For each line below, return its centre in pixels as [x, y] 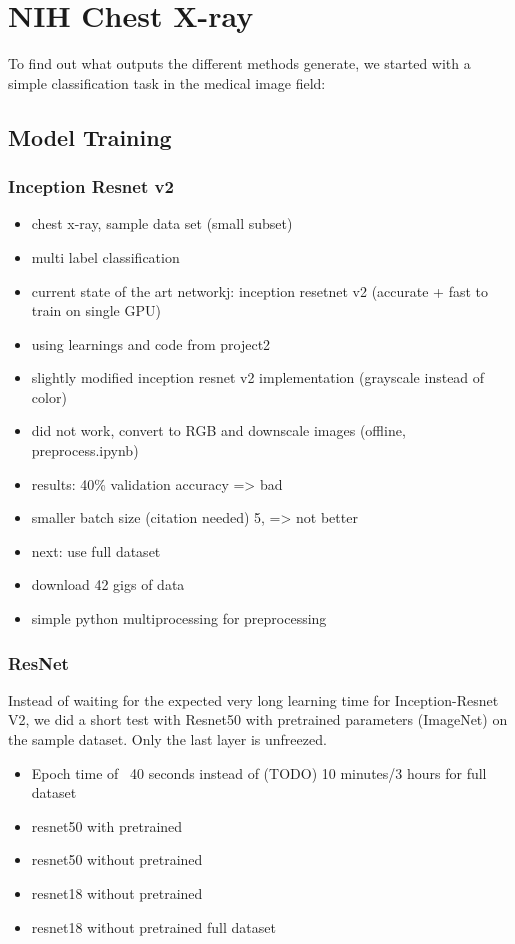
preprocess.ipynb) [85, 450]
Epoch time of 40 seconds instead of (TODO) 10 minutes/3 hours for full [259, 772]
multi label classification [105, 256]
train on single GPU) [96, 310]
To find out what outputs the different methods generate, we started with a [239, 63]
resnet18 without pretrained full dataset [153, 926]
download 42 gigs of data [108, 584]
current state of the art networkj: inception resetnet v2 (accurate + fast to [260, 290]
